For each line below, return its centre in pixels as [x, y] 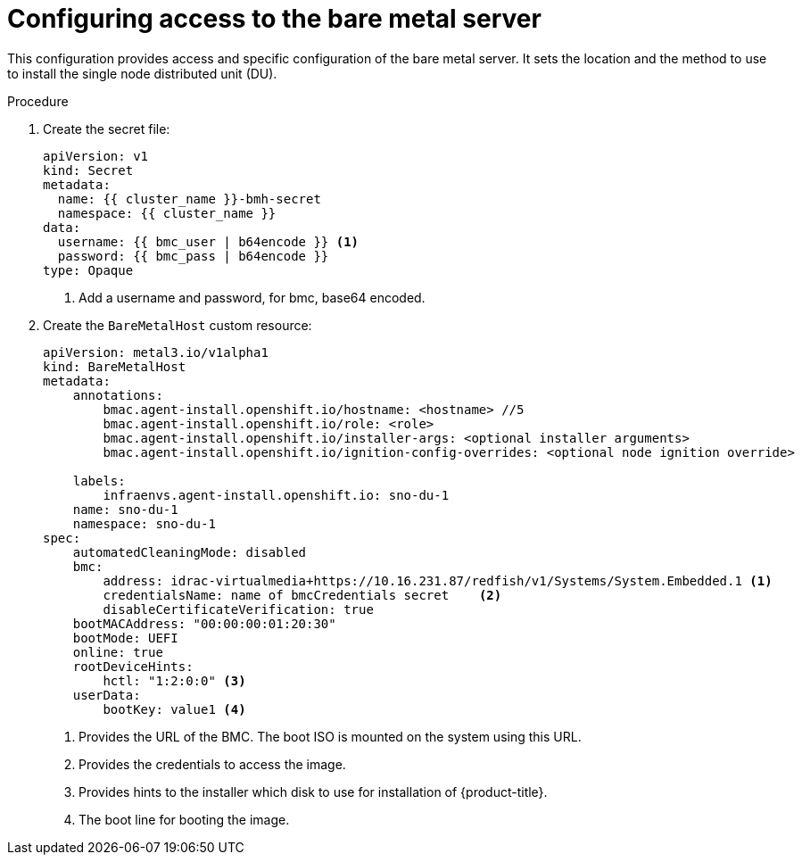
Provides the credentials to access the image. [212, 764]
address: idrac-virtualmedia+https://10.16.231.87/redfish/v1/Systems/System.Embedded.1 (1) [438, 580]
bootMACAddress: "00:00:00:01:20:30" [204, 623]
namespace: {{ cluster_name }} [167, 213]
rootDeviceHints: [133, 666]
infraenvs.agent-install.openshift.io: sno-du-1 [276, 495]
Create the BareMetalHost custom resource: [178, 325]
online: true [118, 652]
